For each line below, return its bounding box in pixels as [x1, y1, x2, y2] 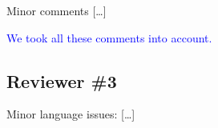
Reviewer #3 [6, 68, 117, 93]
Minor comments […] [6, 2, 107, 18]
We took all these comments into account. [6, 29, 212, 46]
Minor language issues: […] [6, 106, 135, 122]
